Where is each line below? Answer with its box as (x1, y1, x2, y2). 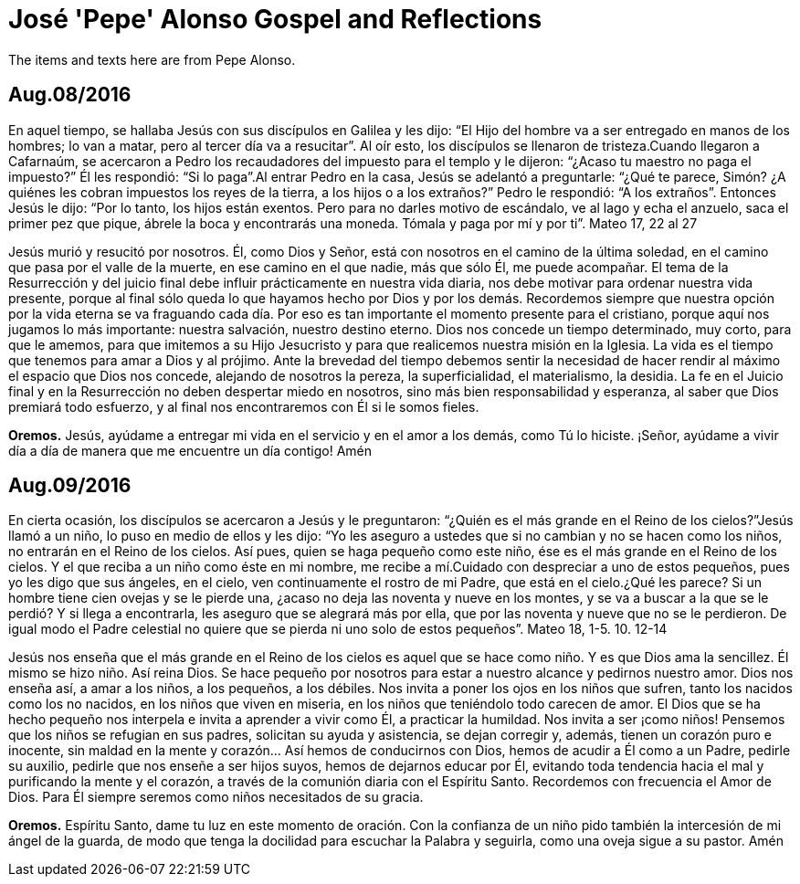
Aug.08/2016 (8, 83, 132, 107)
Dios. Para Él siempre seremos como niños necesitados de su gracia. (8, 789, 424, 805)
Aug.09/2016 (8, 474, 132, 498)
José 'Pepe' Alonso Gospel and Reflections (8, 4, 542, 35)
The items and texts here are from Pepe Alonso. (8, 51, 296, 68)
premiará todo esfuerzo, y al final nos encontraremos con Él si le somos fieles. (8, 398, 479, 415)
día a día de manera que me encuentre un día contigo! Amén (8, 442, 372, 458)
